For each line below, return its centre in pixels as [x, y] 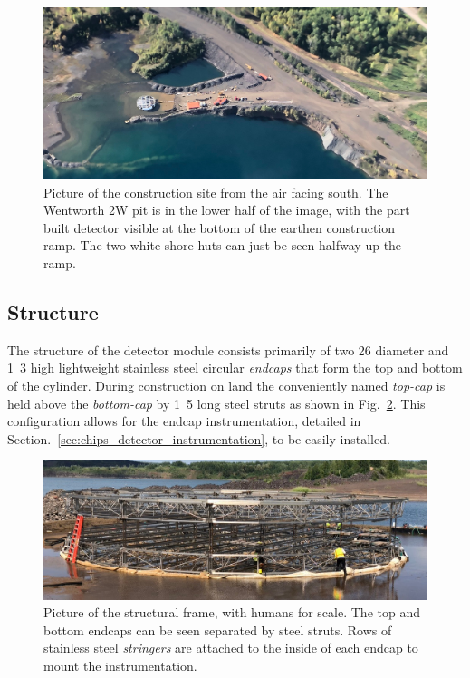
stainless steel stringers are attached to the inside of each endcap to [231, 648]
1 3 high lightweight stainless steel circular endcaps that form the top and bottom [235, 368]
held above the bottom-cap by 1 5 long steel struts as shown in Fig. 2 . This [216, 403]
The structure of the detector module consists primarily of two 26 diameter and [228, 349]
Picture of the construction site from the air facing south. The [216, 192]
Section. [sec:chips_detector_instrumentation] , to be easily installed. [199, 438]
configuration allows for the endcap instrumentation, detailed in [184, 421]
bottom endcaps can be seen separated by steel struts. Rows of [218, 630]
